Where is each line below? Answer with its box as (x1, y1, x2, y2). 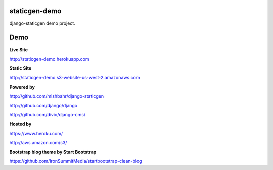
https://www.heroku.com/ (9, 130, 63, 136)
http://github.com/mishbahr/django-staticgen (9, 93, 104, 99)
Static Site (9, 65, 32, 71)
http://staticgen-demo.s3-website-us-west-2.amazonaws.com (9, 74, 140, 80)
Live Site (9, 47, 28, 53)
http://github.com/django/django (9, 102, 78, 108)
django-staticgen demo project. (9, 20, 75, 26)
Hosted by (9, 121, 32, 127)
